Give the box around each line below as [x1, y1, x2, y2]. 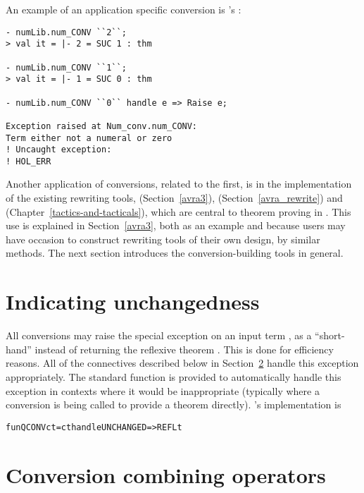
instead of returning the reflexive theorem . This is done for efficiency [34, 341, 334, 356]
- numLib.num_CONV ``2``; [6, 27, 127, 37]
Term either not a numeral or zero [6, 133, 172, 143]
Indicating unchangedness [6, 287, 260, 316]
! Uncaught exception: [6, 145, 112, 155]
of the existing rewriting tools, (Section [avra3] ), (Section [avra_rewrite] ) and [6, 190, 343, 205]
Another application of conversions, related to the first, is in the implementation [6, 176, 352, 191]
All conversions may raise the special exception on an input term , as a [6, 328, 312, 343]
